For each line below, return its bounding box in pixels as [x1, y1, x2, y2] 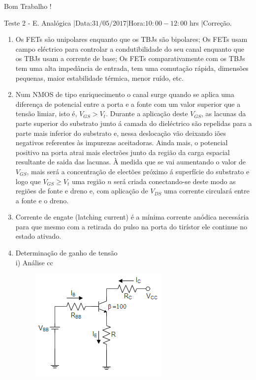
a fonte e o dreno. [15, 195, 69, 205]
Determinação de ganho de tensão [15, 248, 118, 258]
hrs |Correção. [189, 17, 232, 28]
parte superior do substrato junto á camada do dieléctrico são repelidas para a [15, 118, 252, 128]
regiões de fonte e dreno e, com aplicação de [15, 186, 148, 196]
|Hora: [126, 17, 145, 28]
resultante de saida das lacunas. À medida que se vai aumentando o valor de [15, 157, 246, 167]
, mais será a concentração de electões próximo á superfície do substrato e [27, 166, 250, 176]
